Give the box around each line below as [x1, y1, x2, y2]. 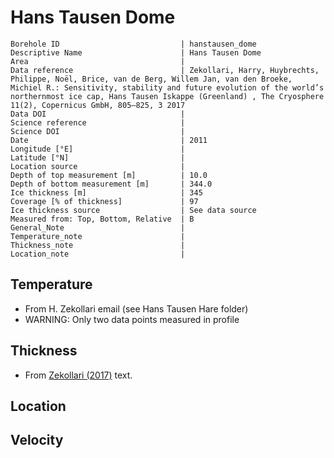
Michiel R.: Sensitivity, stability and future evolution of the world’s [10, 82, 325, 93]
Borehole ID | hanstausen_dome [10, 39, 257, 49]
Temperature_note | [10, 231, 186, 241]
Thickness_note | [10, 240, 186, 250]
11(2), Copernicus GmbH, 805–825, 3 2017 [10, 100, 186, 110]
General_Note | [10, 222, 186, 233]
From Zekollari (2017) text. [24, 369, 133, 381]
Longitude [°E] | [10, 144, 186, 154]
